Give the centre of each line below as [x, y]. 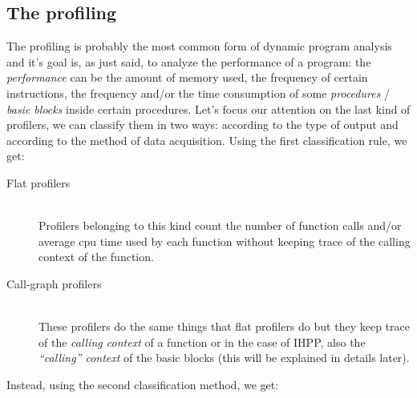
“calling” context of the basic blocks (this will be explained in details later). [224, 358]
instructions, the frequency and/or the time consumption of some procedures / [198, 92]
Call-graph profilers [54, 283]
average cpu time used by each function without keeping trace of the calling [225, 241]
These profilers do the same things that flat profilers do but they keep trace [224, 326]
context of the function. [96, 257]
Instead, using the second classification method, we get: [143, 384]
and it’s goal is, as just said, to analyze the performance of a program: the [189, 61]
